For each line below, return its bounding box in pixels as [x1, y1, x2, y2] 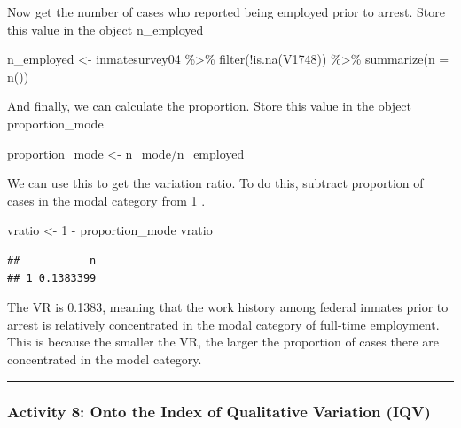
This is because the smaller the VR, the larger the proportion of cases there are [7, 332, 439, 351]
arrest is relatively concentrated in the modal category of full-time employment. [7, 315, 440, 333]
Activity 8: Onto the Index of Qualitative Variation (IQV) [7, 401, 431, 423]
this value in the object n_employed [7, 19, 204, 38]
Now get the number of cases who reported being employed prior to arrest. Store [7, 3, 446, 20]
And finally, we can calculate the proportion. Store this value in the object [7, 97, 412, 115]
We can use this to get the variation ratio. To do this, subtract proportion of [7, 174, 424, 192]
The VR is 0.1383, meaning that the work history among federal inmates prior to [7, 298, 449, 316]
